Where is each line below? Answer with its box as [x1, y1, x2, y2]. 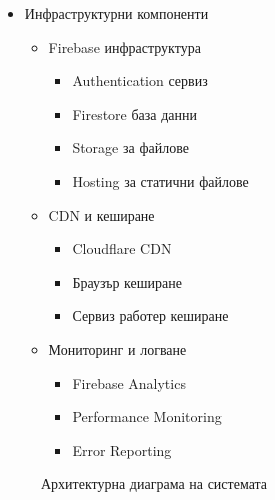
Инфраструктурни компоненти [24, 3, 209, 23]
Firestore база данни [72, 103, 198, 124]
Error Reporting [72, 439, 172, 460]
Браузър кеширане [72, 271, 182, 292]
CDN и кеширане [48, 204, 155, 225]
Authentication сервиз [72, 70, 208, 91]
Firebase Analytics [72, 372, 186, 393]
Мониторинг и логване [48, 338, 187, 359]
